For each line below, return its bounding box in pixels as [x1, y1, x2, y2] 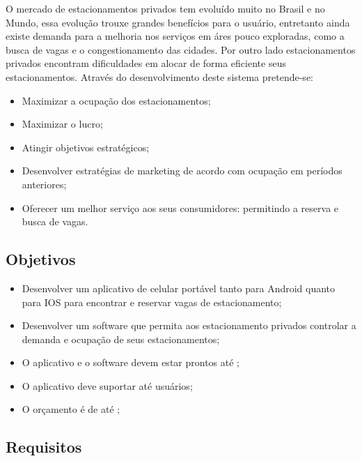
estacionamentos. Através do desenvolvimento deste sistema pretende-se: [6, 69, 313, 84]
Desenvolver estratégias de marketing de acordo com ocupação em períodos [22, 163, 343, 178]
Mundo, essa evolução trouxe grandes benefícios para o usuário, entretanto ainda [6, 15, 350, 29]
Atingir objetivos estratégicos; [22, 139, 150, 154]
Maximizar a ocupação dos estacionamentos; [22, 93, 211, 107]
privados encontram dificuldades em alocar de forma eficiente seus [6, 56, 286, 70]
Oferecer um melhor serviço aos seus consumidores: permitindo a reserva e [22, 200, 339, 215]
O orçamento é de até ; [22, 402, 120, 416]
